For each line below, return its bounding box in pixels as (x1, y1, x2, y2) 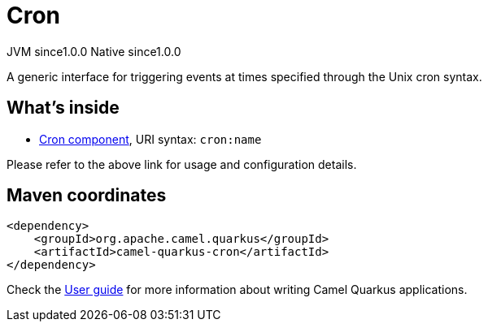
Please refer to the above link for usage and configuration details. (7, 157, 357, 171)
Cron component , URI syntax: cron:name (39, 132, 262, 146)
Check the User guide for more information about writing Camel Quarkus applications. (7, 283, 468, 297)
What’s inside (7, 97, 120, 119)
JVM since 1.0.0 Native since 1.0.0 (7, 44, 181, 58)
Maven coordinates (7, 185, 167, 206)
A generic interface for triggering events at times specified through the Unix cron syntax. (7, 69, 482, 84)
